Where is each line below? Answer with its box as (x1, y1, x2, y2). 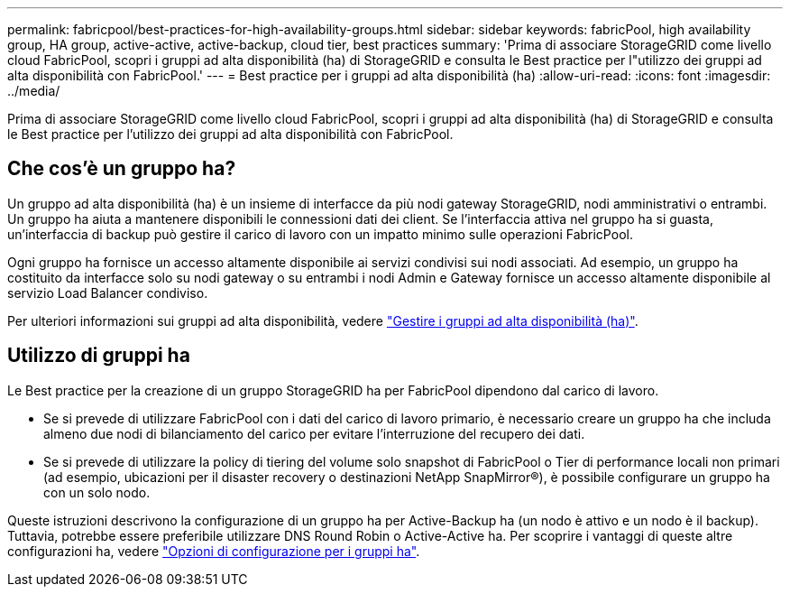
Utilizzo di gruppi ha (7, 344, 190, 367)
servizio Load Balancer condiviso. (7, 284, 208, 301)
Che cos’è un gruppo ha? (7, 157, 236, 181)
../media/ (7, 83, 60, 98)
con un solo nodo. (43, 484, 151, 500)
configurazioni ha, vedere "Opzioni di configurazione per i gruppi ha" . (7, 543, 420, 559)
